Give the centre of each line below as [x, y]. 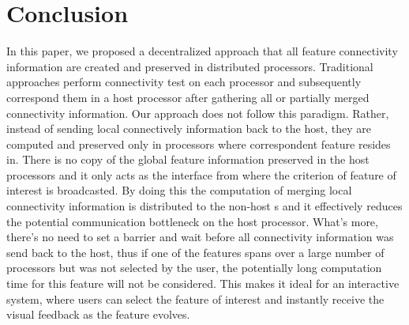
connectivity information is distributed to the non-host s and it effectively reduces [204, 206]
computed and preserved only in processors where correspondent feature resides [199, 144]
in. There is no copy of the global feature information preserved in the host [188, 159]
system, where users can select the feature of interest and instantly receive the [195, 299]
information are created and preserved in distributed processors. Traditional [190, 66]
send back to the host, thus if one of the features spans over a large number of [195, 252]
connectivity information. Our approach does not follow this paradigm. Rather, [198, 113]
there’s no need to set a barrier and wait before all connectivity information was [200, 237]
